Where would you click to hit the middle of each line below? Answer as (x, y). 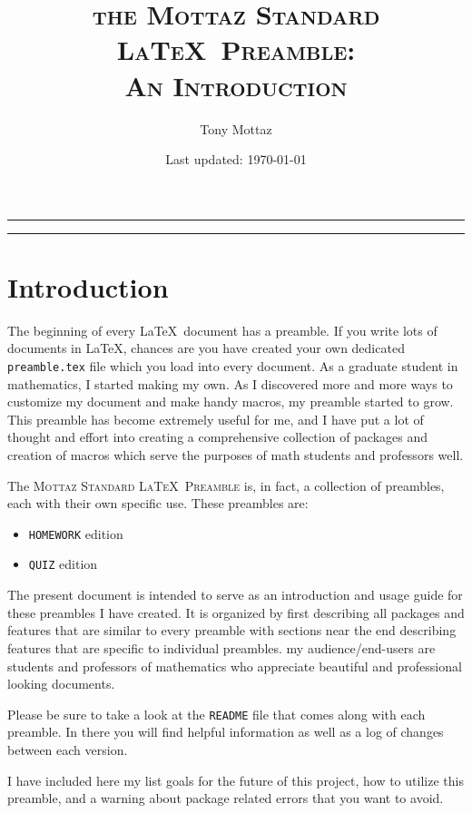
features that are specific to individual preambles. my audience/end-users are (221, 647)
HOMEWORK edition (76, 533)
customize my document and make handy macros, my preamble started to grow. (231, 402)
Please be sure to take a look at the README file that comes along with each (216, 714)
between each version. (68, 749)
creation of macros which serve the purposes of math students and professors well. (236, 455)
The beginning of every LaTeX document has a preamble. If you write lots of (222, 330)
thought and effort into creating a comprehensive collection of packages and (218, 437)
